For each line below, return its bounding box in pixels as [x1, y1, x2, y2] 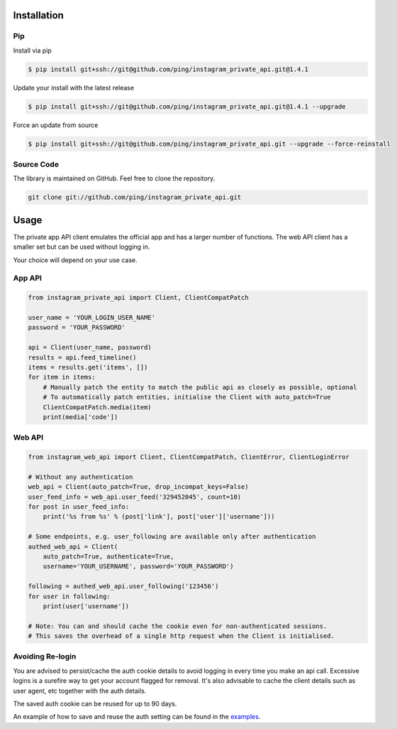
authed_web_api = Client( [28, 542, 118, 551]
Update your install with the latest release [13, 83, 135, 92]
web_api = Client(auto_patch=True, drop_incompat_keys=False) [28, 483, 249, 491]
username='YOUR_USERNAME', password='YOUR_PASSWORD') [43, 562, 234, 571]
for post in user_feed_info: [28, 503, 130, 511]
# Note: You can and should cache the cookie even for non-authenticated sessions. [28, 622, 328, 630]
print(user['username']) [43, 602, 130, 610]
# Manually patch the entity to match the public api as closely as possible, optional [43, 383, 357, 391]
